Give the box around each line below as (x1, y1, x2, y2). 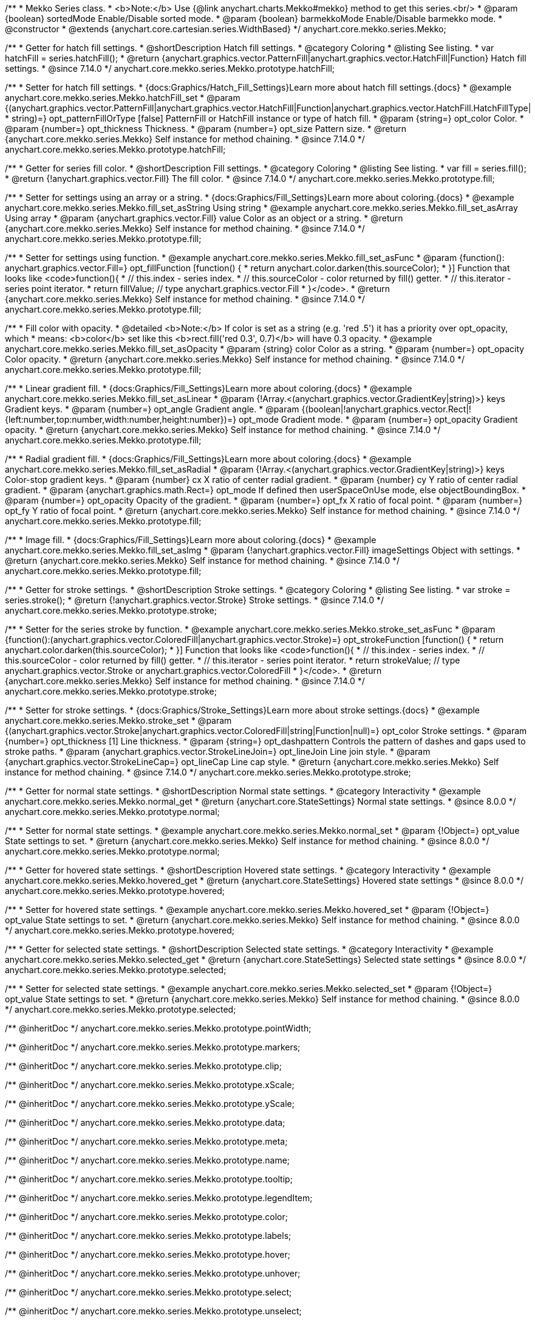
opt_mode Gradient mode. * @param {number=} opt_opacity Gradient (239, 414, 518, 425)
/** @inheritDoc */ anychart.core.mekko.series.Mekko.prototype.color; (5, 1212, 288, 1222)
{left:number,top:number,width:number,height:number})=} (5, 414, 237, 425)
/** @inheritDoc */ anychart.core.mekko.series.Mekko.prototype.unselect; (5, 1306, 302, 1316)
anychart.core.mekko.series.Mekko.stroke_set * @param (5, 715, 232, 726)
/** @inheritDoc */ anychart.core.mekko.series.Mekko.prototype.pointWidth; (5, 1023, 312, 1033)
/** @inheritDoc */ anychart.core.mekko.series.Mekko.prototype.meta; (5, 1136, 288, 1146)
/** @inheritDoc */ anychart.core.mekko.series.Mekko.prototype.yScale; (5, 1098, 295, 1109)
